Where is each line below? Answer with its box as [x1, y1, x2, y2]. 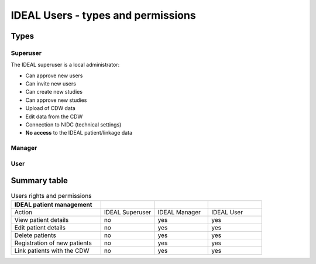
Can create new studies [25, 88, 83, 95]
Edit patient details [14, 223, 66, 231]
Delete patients [14, 231, 57, 239]
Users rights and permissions [11, 191, 92, 200]
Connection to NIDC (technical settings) [25, 121, 122, 128]
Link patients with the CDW [14, 246, 90, 255]
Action [14, 208, 33, 216]
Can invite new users [25, 80, 76, 87]
